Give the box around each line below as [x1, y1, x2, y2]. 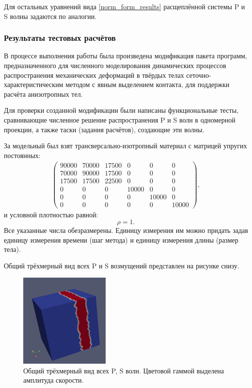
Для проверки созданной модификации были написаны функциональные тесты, [4, 105, 238, 115]
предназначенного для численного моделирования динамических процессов [4, 60, 226, 70]
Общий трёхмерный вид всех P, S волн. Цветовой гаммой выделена [23, 365, 224, 375]
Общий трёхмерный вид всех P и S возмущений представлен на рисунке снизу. [4, 261, 239, 270]
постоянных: [4, 150, 41, 160]
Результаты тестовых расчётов [4, 32, 116, 44]
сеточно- [186, 70, 211, 80]
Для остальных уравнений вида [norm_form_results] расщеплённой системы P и [4, 1, 245, 11]
